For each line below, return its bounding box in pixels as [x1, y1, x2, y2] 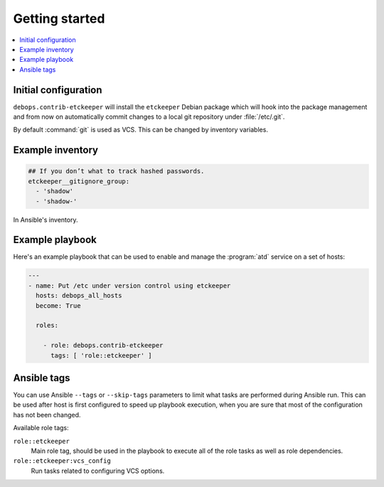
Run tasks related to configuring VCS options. [31, 466, 165, 475]
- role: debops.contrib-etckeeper [43, 341, 164, 350]
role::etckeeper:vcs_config [13, 457, 112, 465]
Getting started [13, 11, 105, 26]
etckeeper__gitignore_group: [28, 177, 130, 185]
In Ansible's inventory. [13, 215, 78, 224]
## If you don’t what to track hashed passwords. [28, 167, 205, 176]
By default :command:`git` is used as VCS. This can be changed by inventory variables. [13, 125, 268, 134]
